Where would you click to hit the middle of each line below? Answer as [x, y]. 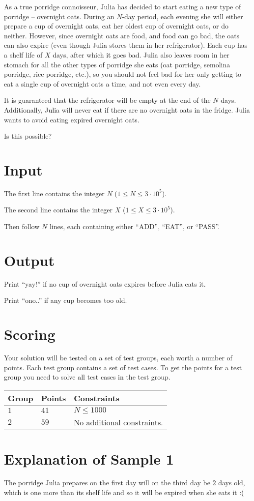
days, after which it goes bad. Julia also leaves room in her [141, 54]
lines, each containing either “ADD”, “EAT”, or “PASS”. [135, 226]
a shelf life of [23, 54]
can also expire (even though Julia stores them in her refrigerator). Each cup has [126, 45]
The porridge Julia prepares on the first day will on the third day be [107, 482]
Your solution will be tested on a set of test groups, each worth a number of [118, 358]
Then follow [22, 226]
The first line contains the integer [54, 193]
